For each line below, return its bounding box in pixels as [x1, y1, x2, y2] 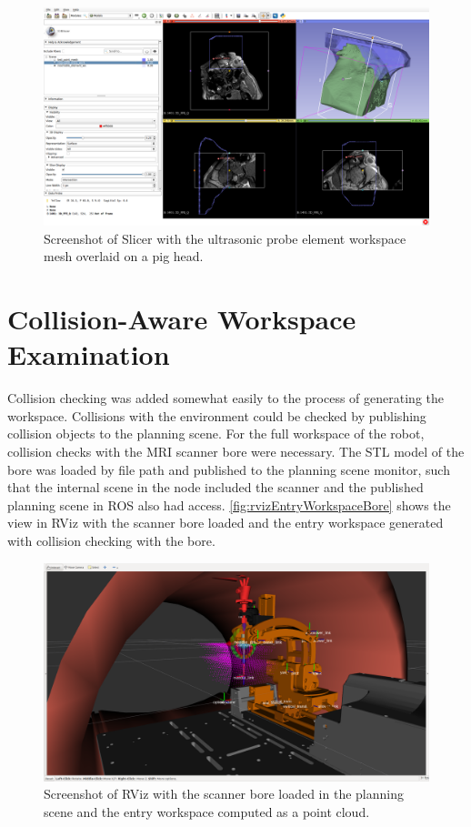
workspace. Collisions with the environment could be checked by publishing [7, 406, 426, 425]
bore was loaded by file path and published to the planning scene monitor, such [7, 459, 450, 479]
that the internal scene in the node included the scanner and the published [7, 478, 424, 497]
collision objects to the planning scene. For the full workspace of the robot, [7, 424, 425, 443]
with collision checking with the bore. [7, 531, 215, 550]
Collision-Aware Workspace [7, 300, 356, 338]
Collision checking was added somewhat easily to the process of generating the [7, 388, 444, 408]
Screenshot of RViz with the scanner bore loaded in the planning [44, 784, 404, 803]
